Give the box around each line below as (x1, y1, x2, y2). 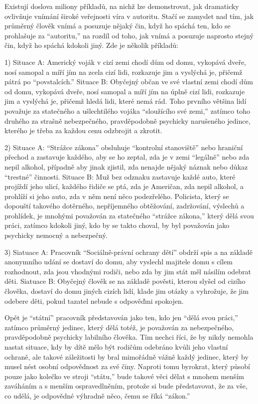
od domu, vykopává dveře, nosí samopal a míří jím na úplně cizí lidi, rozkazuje (4, 86, 245, 96)
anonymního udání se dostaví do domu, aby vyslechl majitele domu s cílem (4, 256, 233, 267)
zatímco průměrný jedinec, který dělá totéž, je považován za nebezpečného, (4, 322, 234, 332)
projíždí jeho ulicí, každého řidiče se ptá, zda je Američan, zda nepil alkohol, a (4, 181, 244, 192)
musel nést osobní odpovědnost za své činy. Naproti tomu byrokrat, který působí (4, 361, 250, 372)
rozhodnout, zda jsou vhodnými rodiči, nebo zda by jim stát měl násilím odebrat (4, 266, 252, 276)
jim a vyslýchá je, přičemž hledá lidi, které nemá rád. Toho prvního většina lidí (4, 96, 247, 106)
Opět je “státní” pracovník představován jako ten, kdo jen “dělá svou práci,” (4, 312, 238, 323)
